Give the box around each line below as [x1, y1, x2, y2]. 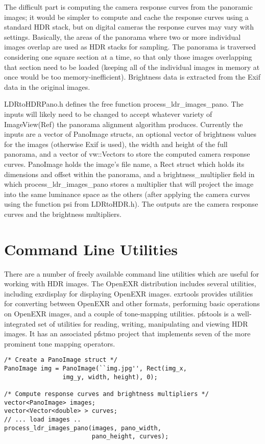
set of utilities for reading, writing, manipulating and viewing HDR [38, 318, 248, 329]
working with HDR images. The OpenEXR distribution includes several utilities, [4, 278, 256, 289]
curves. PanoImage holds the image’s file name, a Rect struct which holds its [4, 158, 245, 169]
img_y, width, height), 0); [62, 373, 158, 381]
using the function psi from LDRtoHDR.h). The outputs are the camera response [4, 199, 258, 209]
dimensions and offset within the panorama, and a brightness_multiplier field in [4, 168, 255, 179]
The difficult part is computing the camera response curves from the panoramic [4, 2, 253, 12]
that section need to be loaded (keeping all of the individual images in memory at [4, 61, 260, 72]
